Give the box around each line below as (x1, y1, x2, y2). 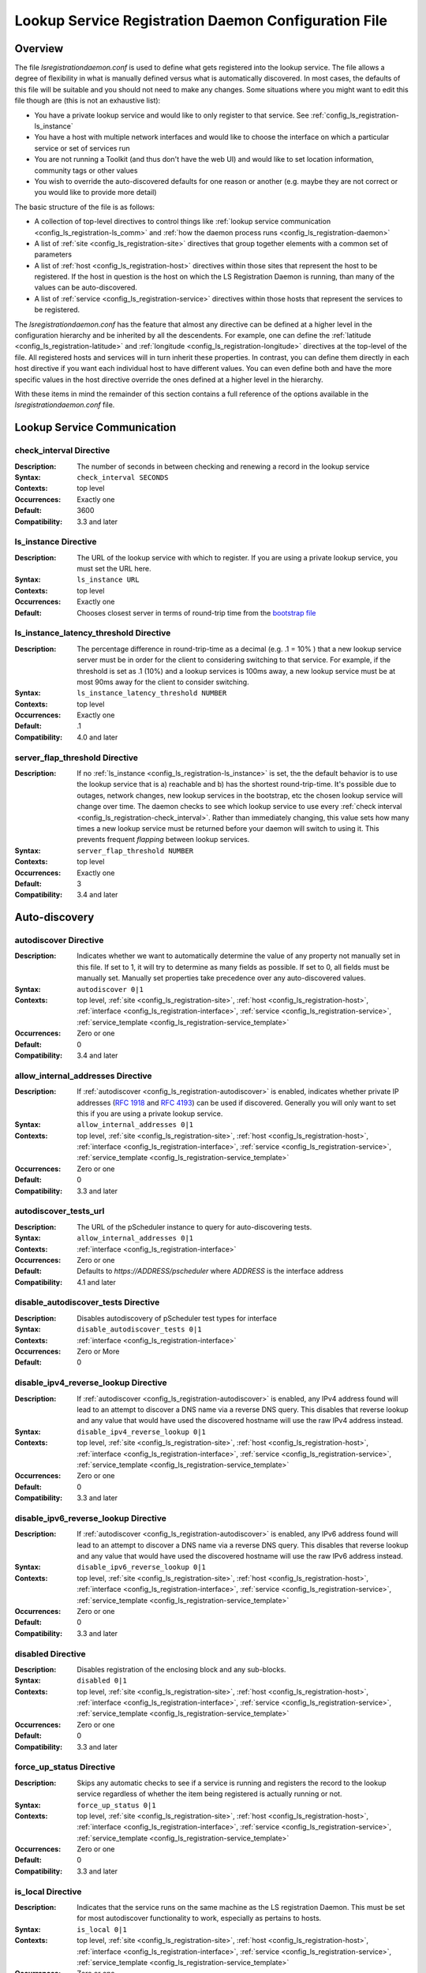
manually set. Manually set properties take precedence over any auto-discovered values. (77, 973, 366, 983)
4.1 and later (77, 1277, 116, 1286)
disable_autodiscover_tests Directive (14, 1297, 160, 1308)
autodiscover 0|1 (77, 985, 144, 994)
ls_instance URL (77, 575, 140, 584)
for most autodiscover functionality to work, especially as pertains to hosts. (77, 1914, 322, 1923)
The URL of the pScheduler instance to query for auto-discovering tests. (77, 1222, 312, 1231)
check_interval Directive (14, 445, 110, 456)
